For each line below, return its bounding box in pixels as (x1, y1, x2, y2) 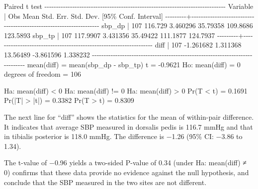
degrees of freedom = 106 (4, 69, 81, 79)
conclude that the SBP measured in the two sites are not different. (4, 177, 207, 187)
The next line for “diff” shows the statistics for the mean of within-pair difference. (4, 111, 254, 122)
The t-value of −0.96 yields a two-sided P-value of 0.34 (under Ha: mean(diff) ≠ (4, 157, 247, 168)
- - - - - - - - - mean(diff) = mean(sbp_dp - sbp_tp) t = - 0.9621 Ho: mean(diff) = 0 (4, 59, 241, 69)
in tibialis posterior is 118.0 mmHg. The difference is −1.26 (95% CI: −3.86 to (4, 131, 243, 142)
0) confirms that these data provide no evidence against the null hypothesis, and (4, 167, 249, 177)
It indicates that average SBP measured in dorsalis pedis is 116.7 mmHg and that (4, 121, 253, 132)
